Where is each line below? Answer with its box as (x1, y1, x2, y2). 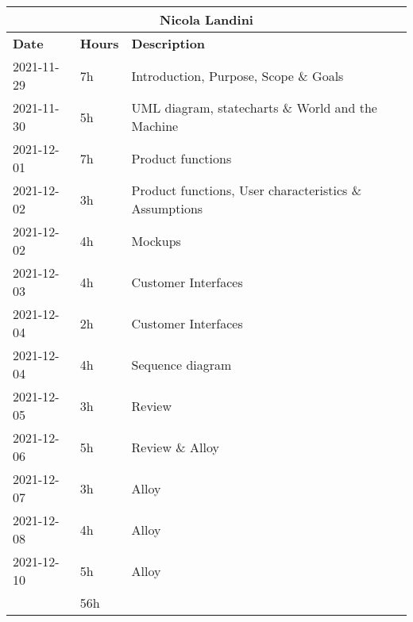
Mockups (131, 231, 181, 250)
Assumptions (131, 199, 203, 217)
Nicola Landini (160, 10, 253, 29)
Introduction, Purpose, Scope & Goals (131, 66, 344, 85)
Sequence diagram (131, 355, 232, 374)
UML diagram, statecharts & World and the (131, 98, 377, 117)
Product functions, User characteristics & (131, 181, 362, 199)
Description (131, 34, 206, 52)
